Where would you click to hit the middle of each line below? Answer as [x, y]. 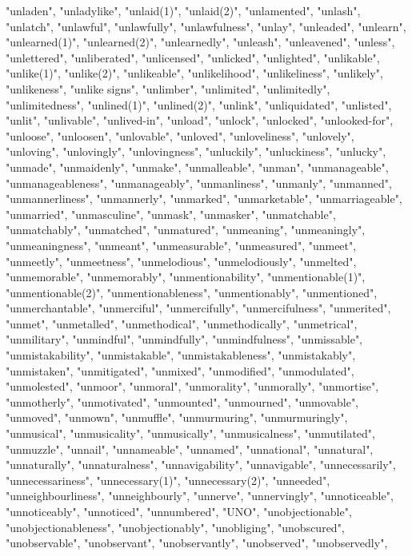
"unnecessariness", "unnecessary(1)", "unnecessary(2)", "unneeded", [168, 480]
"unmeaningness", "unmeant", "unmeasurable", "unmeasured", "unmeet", [181, 245]
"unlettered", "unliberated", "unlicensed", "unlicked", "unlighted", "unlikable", [193, 57]
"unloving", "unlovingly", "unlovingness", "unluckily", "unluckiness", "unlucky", [196, 151]
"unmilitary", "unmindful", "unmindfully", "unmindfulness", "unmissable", [184, 339]
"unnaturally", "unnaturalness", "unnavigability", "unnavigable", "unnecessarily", [201, 465]
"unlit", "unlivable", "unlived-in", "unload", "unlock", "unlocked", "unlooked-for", [200, 120]
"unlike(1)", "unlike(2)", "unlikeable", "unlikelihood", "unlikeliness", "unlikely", [194, 73]
